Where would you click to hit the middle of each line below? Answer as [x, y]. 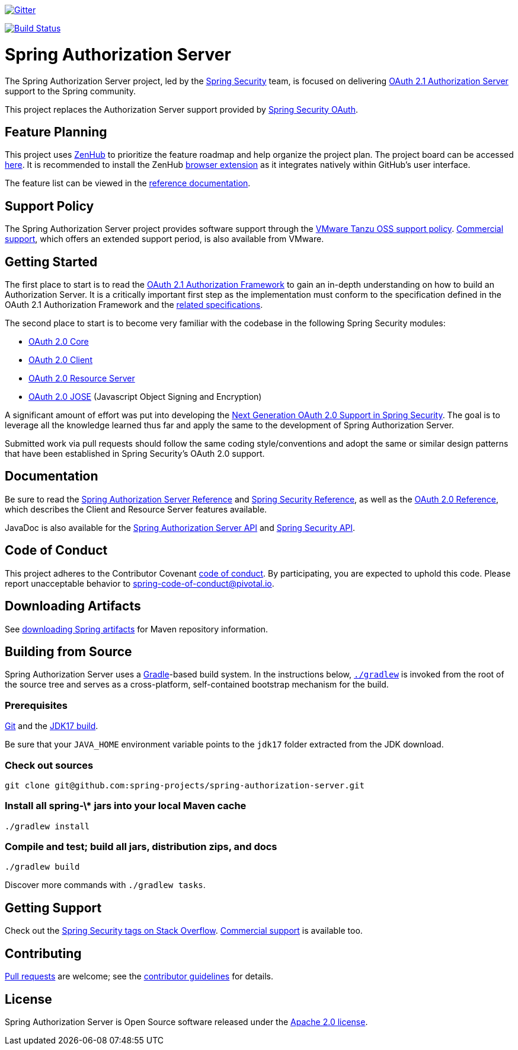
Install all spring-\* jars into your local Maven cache [126, 806]
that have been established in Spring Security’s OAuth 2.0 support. [135, 454]
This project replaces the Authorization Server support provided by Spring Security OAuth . [181, 109]
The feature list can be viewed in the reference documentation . [128, 183]
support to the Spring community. [71, 91]
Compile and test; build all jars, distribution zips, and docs [141, 847]
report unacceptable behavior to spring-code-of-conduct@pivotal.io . [140, 583]
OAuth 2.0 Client [60, 360]
